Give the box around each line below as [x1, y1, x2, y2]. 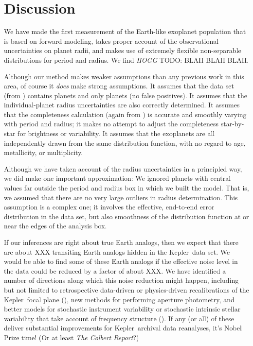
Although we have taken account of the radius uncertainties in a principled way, [4, 163, 242, 173]
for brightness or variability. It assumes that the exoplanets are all [18, 128, 215, 138]
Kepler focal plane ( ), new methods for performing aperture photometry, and [4, 294, 235, 304]
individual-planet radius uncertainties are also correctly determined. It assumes [4, 100, 240, 110]
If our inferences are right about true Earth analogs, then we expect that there [4, 237, 239, 247]
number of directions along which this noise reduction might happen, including [4, 275, 239, 285]
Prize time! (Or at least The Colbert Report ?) [4, 332, 139, 342]
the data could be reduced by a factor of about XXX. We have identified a [4, 265, 226, 276]
